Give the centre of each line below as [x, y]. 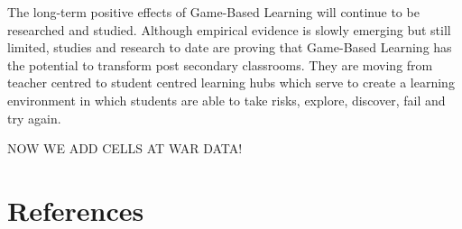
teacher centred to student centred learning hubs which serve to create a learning [231, 82]
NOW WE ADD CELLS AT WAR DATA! [125, 148]
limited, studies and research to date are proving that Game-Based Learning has [230, 47]
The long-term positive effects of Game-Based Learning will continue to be [213, 12]
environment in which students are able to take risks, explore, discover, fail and [226, 100]
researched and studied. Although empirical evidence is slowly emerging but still [229, 29]
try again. [34, 118]
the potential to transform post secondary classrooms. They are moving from [220, 64]
